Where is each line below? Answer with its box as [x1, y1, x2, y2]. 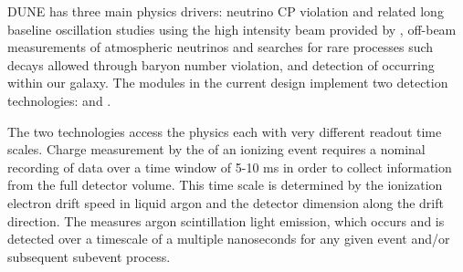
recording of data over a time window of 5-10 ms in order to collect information [7, 157, 452, 176]
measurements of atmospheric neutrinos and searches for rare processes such [7, 37, 434, 57]
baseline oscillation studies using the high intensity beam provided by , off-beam [7, 19, 457, 38]
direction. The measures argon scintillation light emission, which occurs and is [7, 211, 445, 230]
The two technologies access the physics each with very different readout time [7, 121, 442, 141]
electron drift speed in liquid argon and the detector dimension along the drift [7, 193, 444, 212]
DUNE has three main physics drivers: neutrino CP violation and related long [7, 2, 444, 20]
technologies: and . [7, 90, 111, 110]
